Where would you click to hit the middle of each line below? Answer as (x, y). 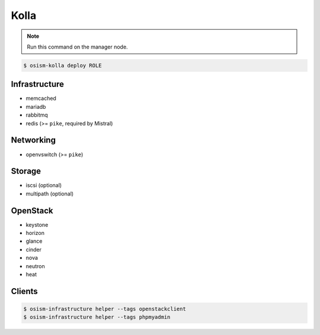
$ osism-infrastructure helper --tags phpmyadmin (97, 317)
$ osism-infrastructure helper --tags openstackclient (105, 309)
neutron (35, 266)
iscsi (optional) (44, 185)
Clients (24, 291)
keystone (37, 224)
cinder (33, 249)
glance (34, 241)
